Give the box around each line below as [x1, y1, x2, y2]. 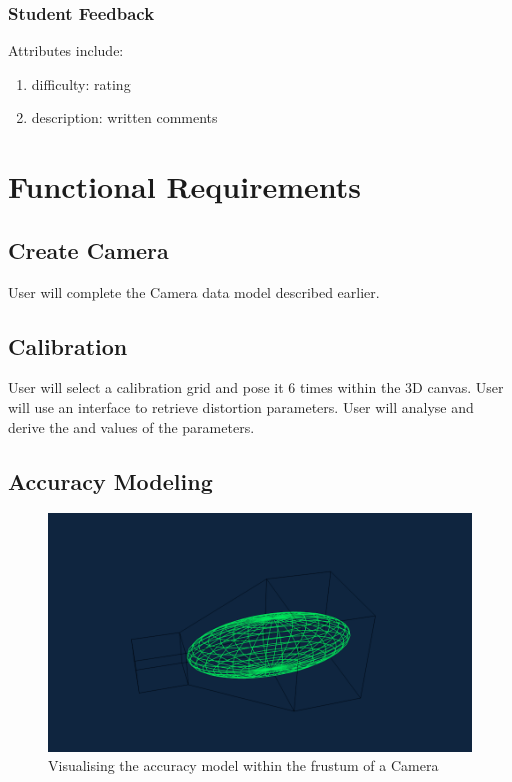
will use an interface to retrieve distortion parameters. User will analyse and [8, 396, 474, 417]
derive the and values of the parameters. [8, 416, 255, 437]
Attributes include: [8, 40, 124, 61]
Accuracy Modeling [8, 465, 213, 496]
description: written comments [31, 107, 218, 128]
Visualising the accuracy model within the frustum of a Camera [48, 755, 439, 776]
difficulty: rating [31, 73, 131, 94]
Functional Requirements [8, 166, 361, 207]
